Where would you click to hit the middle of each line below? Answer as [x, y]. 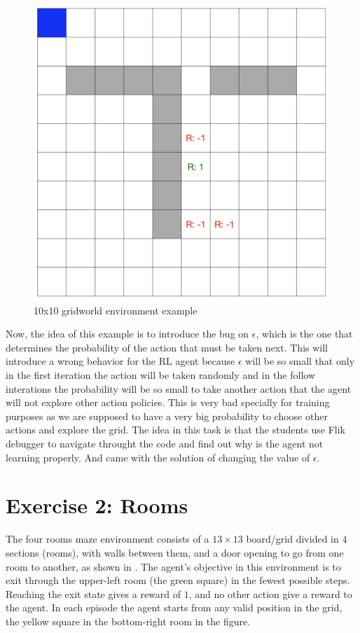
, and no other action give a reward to [270, 593]
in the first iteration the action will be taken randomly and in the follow [161, 375]
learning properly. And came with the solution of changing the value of [158, 457]
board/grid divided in [292, 539]
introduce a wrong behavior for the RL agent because [120, 361]
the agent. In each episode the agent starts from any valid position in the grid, [174, 607]
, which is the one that [304, 334]
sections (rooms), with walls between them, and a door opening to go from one [175, 552]
